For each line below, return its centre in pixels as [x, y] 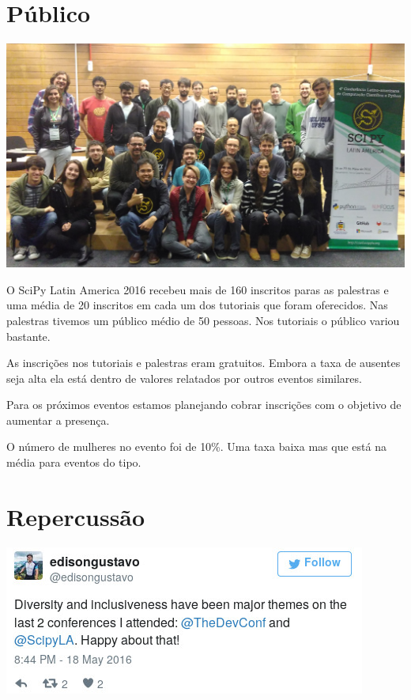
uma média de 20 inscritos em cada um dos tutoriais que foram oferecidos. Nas [197, 305]
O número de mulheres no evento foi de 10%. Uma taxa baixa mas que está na [196, 446]
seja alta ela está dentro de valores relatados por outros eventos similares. [184, 378]
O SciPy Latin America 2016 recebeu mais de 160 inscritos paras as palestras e [198, 289]
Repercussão [76, 516]
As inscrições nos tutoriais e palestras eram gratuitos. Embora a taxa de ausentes [204, 363]
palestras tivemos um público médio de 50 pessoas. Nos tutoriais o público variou [203, 320]
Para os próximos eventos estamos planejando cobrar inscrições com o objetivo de [204, 405]
